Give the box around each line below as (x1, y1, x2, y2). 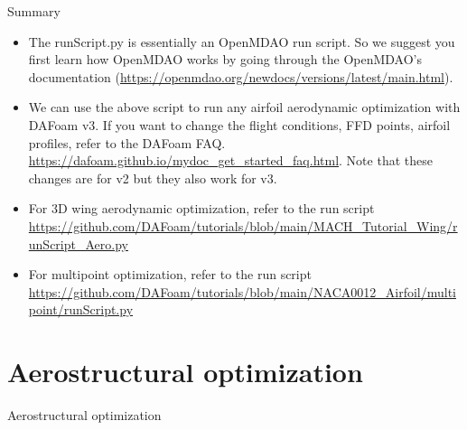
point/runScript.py (28, 300, 134, 319)
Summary (7, 2, 61, 20)
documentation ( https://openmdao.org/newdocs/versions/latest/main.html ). (28, 67, 453, 86)
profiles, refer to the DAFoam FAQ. (28, 133, 226, 152)
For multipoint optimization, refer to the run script (28, 265, 312, 284)
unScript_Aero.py (28, 234, 128, 253)
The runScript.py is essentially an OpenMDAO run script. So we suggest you (28, 32, 455, 51)
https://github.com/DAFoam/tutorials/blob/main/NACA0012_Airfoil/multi (28, 282, 456, 301)
